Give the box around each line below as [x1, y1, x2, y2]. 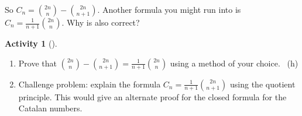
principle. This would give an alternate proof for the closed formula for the [18, 90, 287, 103]
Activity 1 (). [5, 37, 57, 49]
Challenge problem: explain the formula [18, 78, 161, 90]
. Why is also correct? [61, 16, 140, 28]
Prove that [18, 57, 57, 69]
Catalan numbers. [18, 102, 83, 114]
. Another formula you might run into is [97, 3, 241, 15]
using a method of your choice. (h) [170, 57, 298, 69]
